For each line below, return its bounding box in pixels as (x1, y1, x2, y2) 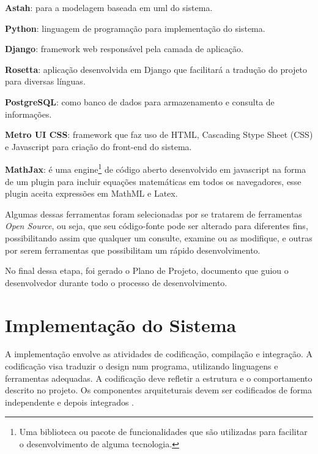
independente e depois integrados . (5, 395, 134, 408)
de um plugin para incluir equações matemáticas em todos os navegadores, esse (5, 175, 301, 187)
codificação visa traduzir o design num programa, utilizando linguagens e (5, 360, 278, 373)
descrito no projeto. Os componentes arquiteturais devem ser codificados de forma (5, 384, 312, 396)
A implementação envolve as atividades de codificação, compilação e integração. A (5, 347, 312, 360)
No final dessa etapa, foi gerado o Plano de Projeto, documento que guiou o (5, 264, 289, 277)
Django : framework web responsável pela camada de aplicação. (5, 42, 243, 55)
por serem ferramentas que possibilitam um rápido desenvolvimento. (5, 243, 261, 256)
